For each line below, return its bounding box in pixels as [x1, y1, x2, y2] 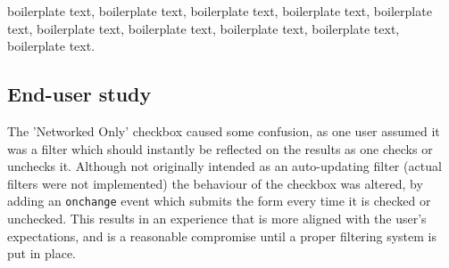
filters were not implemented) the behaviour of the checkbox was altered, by [7, 174, 423, 192]
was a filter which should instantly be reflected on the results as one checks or [7, 139, 433, 158]
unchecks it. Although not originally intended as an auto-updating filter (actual [7, 157, 442, 175]
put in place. [7, 244, 77, 263]
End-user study [7, 80, 152, 108]
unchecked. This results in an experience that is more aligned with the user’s [7, 209, 427, 228]
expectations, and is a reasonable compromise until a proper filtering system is [7, 226, 437, 245]
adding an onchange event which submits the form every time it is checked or [7, 191, 431, 210]
